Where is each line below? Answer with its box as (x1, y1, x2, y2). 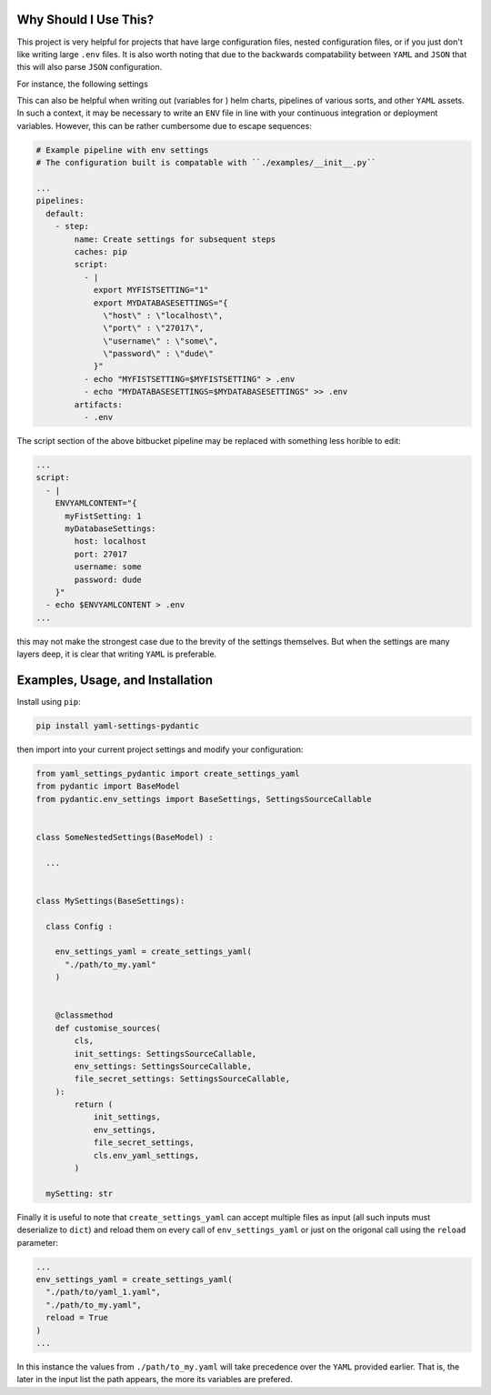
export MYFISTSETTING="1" (93, 285, 209, 296)
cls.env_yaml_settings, (93, 1150, 200, 1160)
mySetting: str (45, 1188, 114, 1199)
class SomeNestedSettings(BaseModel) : (35, 832, 214, 842)
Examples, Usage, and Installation (16, 672, 214, 687)
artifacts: (74, 399, 123, 409)
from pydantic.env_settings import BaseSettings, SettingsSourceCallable (35, 794, 372, 804)
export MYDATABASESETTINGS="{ (93, 297, 228, 308)
